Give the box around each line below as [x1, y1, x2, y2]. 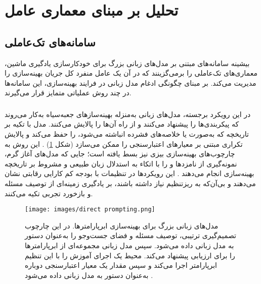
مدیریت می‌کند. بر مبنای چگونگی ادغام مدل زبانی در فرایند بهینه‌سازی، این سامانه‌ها [5, 77, 256, 88]
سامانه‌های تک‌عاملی [5, 34, 96, 49]
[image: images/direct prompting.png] [25, 206, 155, 213]
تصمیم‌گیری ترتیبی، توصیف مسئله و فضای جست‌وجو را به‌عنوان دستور [25, 230, 237, 241]
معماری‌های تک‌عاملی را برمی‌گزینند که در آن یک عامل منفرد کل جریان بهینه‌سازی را [5, 68, 257, 78]
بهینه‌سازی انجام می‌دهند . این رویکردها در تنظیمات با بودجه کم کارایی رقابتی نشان [5, 168, 254, 179]
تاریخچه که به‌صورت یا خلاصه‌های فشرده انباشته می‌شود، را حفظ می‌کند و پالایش [5, 129, 249, 139]
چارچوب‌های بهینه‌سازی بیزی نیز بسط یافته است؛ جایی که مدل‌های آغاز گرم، [5, 148, 235, 159]
